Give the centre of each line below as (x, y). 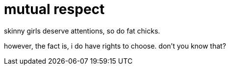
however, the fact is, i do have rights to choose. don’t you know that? (115, 46)
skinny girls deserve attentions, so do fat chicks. (82, 31)
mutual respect (54, 9)
